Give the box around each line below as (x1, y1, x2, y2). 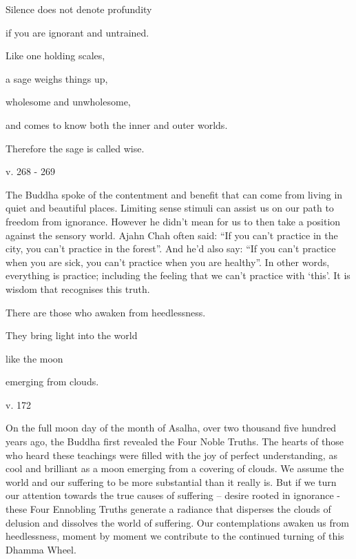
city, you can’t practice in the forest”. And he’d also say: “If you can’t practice (6, 241, 336, 256)
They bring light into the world (6, 328, 138, 343)
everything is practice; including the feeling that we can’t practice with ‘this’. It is (6, 268, 350, 283)
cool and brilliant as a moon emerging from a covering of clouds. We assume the (6, 461, 344, 476)
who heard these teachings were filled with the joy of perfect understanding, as (6, 447, 337, 462)
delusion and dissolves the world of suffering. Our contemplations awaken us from (6, 515, 349, 529)
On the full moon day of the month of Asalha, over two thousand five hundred (6, 420, 337, 435)
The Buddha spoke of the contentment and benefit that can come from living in (6, 187, 343, 201)
